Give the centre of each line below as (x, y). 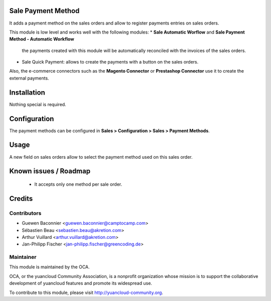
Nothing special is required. (38, 104)
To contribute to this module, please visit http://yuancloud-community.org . (86, 292)
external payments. (29, 78)
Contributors (25, 213)
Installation (27, 92)
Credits (21, 199)
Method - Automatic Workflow (42, 39)
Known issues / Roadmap (50, 171)
